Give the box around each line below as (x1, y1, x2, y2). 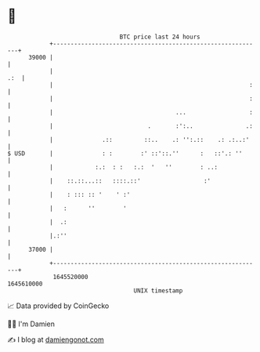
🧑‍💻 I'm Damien (7, 319, 56, 328)
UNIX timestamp (133, 286, 183, 295)
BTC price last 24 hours (119, 33, 200, 41)
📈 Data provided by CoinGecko (7, 301, 110, 310)
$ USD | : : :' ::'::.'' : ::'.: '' (7, 149, 243, 158)
